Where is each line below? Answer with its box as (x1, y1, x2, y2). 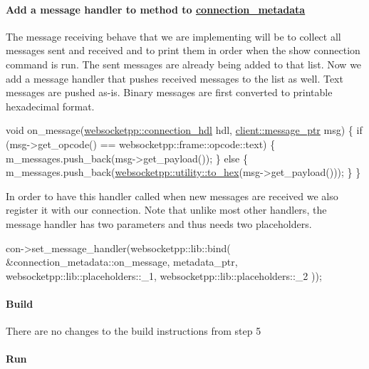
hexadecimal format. (6, 98, 95, 113)
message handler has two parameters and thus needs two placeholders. (6, 216, 312, 231)
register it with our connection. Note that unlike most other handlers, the (6, 202, 327, 217)
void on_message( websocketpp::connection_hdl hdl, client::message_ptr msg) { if (6, 123, 363, 137)
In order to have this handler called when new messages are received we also (6, 188, 338, 203)
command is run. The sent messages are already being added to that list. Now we (6, 56, 362, 71)
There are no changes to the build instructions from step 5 (6, 323, 261, 338)
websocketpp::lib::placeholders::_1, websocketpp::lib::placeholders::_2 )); (6, 268, 322, 283)
